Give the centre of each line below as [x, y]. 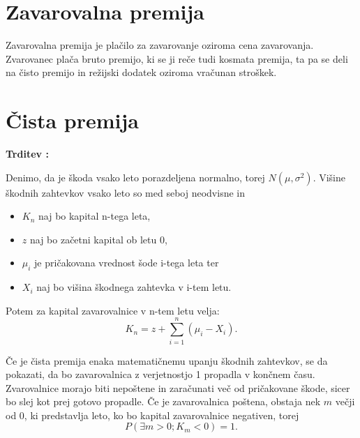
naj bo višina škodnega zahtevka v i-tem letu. [134, 287]
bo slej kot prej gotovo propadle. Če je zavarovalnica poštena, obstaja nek [163, 401]
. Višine [329, 177]
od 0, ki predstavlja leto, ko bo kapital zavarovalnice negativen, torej [152, 415]
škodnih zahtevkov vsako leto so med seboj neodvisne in [125, 192]
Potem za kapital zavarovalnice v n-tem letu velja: [113, 310]
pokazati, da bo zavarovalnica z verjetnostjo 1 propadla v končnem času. [160, 374]
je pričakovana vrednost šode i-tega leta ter [127, 263]
